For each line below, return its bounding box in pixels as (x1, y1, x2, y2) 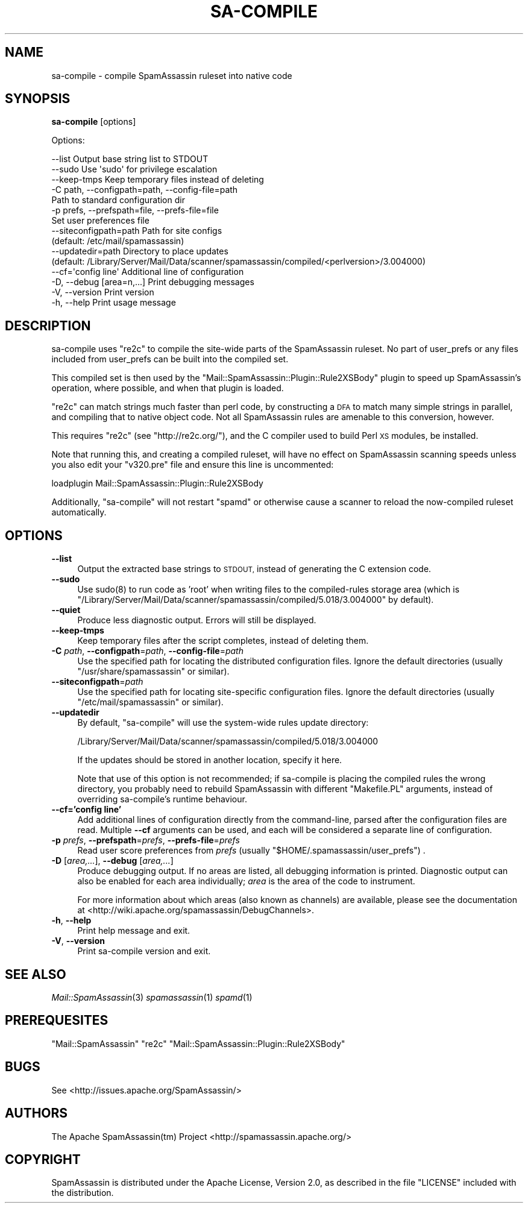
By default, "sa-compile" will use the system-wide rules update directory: (77, 717, 369, 728)
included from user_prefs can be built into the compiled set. (51, 354, 289, 365)
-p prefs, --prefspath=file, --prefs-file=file (51, 205, 219, 216)
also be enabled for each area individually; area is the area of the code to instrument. (77, 876, 415, 887)
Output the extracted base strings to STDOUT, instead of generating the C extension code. (77, 564, 432, 574)
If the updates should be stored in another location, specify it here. (77, 755, 342, 766)
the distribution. (51, 1188, 114, 1198)
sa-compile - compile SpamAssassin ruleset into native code (51, 70, 292, 81)
